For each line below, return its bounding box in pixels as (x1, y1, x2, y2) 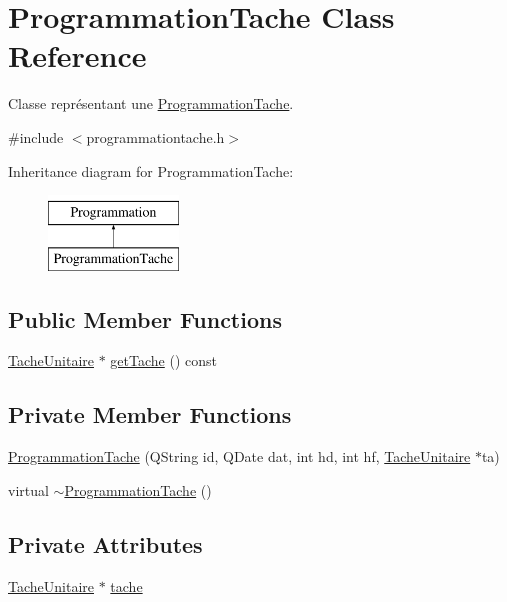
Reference (8, 35, 147, 76)
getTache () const (110, 350, 217, 371)
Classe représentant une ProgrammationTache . (8, 93, 294, 114)
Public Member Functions (8, 303, 282, 334)
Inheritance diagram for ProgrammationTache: (8, 160, 294, 181)
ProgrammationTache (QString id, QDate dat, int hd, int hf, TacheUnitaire (8, 446, 471, 467)
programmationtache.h (86, 126, 225, 147)
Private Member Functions (8, 399, 292, 430)
